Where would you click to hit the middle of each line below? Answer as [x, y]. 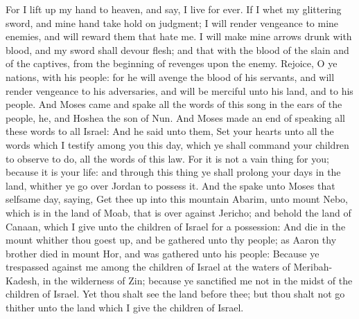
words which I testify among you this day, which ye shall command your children [177, 144]
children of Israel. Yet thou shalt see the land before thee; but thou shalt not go [175, 294]
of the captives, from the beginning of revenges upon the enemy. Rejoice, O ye [172, 63]
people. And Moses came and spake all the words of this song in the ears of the [174, 104]
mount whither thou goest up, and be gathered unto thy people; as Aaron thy [171, 240]
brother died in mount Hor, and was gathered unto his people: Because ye [163, 253]
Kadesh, [23, 280]
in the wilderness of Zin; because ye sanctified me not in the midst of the [198, 280]
